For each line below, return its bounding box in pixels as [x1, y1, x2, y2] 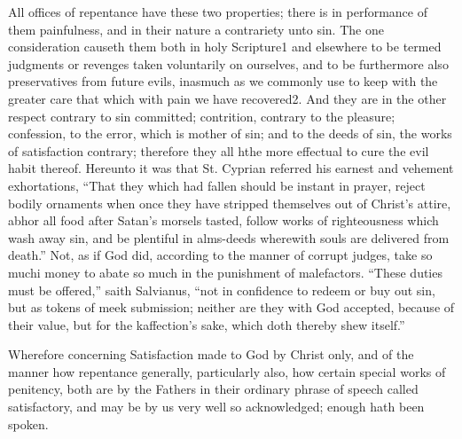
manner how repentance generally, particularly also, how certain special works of [8, 362, 446, 380]
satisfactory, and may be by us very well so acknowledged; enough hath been [8, 397, 425, 416]
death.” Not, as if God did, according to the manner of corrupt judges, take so [8, 246, 433, 264]
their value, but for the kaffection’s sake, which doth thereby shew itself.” [8, 315, 405, 333]
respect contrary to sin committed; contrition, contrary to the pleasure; [8, 106, 395, 125]
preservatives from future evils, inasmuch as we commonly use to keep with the [8, 72, 438, 90]
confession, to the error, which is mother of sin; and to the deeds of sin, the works [8, 124, 452, 143]
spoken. [8, 414, 49, 433]
